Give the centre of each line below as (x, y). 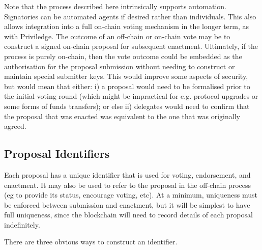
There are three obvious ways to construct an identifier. (91, 242)
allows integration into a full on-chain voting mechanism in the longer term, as (127, 26)
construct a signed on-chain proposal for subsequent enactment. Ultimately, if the (131, 46)
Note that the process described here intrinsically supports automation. (115, 6)
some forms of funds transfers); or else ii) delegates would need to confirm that (127, 106)
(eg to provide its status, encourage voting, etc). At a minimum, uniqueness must (131, 195)
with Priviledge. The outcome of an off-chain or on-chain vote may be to (117, 36)
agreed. (15, 126)
